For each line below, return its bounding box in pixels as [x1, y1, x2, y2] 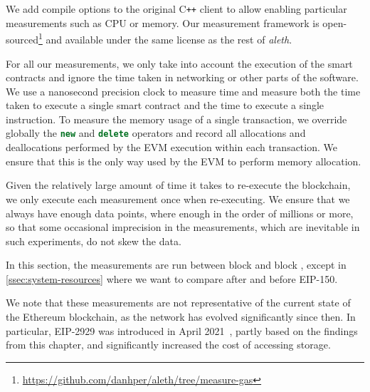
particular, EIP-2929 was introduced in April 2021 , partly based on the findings [6, 323, 358, 338]
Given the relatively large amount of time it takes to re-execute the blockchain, [6, 177, 351, 192]
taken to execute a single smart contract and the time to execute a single [6, 98, 324, 113]
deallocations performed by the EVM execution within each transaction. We [6, 140, 337, 155]
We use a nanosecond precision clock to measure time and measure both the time [6, 83, 361, 98]
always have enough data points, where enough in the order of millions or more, [6, 205, 354, 220]
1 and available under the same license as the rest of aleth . [38, 30, 292, 46]
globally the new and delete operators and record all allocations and [6, 125, 306, 140]
